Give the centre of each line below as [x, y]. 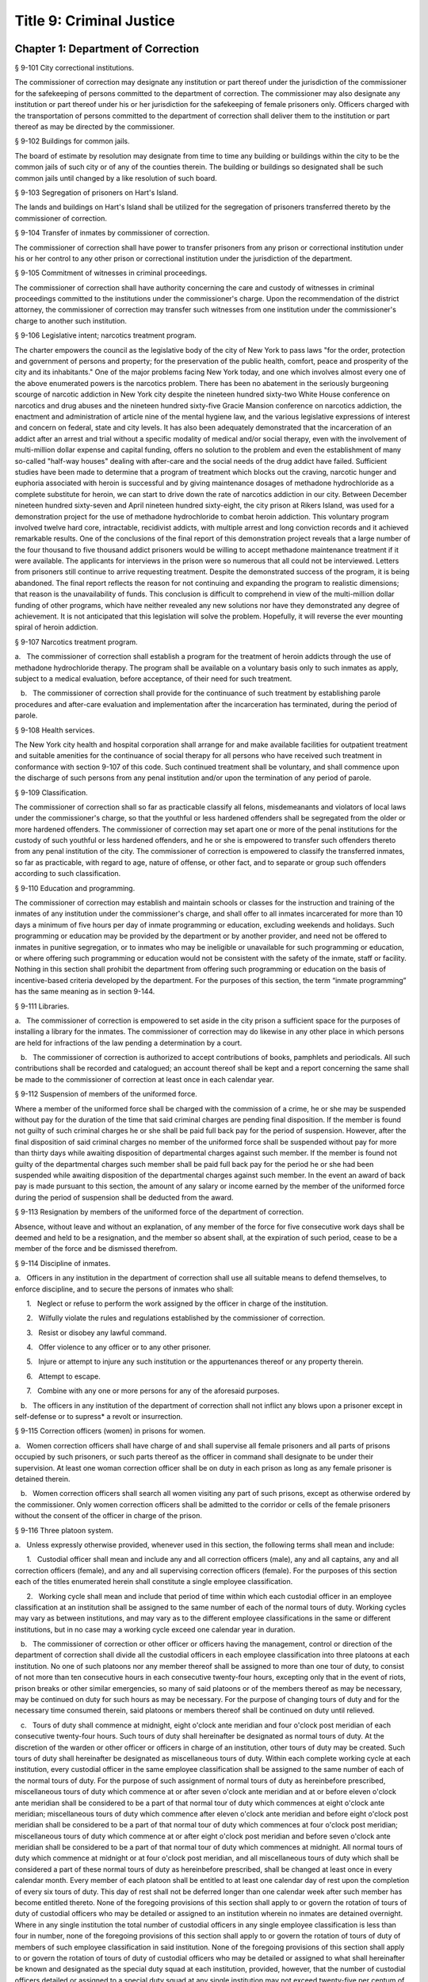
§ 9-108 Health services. [55, 730]
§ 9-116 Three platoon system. [64, 1530]
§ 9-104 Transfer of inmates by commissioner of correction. [112, 233]
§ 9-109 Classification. [52, 792]
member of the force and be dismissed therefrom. [96, 1249]
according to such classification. [68, 874]
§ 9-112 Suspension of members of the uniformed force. [106, 1094]
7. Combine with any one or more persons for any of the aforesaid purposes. [153, 1391]
